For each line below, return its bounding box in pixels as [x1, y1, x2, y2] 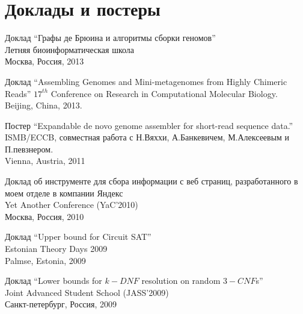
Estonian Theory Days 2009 [5, 242, 108, 255]
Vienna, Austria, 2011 [5, 154, 85, 167]
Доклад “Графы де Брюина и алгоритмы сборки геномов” [5, 31, 216, 44]
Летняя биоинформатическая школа [5, 43, 135, 55]
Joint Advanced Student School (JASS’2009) [5, 286, 169, 298]
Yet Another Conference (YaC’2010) [5, 198, 138, 211]
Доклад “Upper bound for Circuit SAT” [5, 230, 151, 243]
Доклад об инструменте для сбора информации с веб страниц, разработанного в [5, 175, 298, 187]
